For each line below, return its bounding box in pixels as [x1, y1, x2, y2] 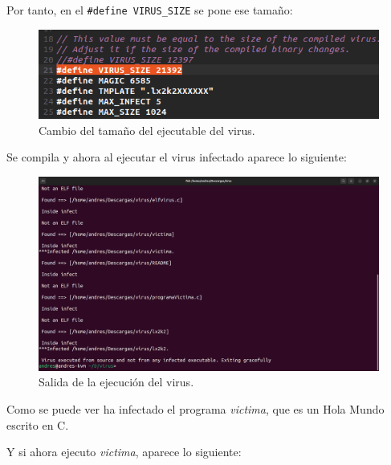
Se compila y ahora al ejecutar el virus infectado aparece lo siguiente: [6, 149, 347, 165]
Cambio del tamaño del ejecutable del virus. [39, 121, 255, 138]
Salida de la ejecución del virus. [39, 373, 194, 390]
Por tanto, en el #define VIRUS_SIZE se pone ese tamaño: [6, 2, 293, 18]
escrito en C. [6, 416, 69, 433]
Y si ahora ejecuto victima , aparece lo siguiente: [6, 443, 242, 460]
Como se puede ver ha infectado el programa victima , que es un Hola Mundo [6, 401, 385, 418]
